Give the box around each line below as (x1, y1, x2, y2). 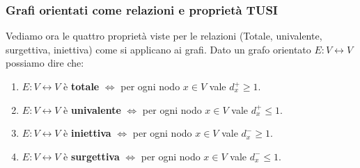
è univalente (63, 102, 121, 117)
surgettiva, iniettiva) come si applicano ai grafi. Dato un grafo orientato (6, 42, 311, 56)
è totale (63, 79, 100, 93)
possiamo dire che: (6, 56, 84, 70)
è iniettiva (63, 126, 111, 140)
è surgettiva (63, 149, 120, 163)
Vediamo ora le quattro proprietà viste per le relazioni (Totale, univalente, (6, 28, 322, 43)
